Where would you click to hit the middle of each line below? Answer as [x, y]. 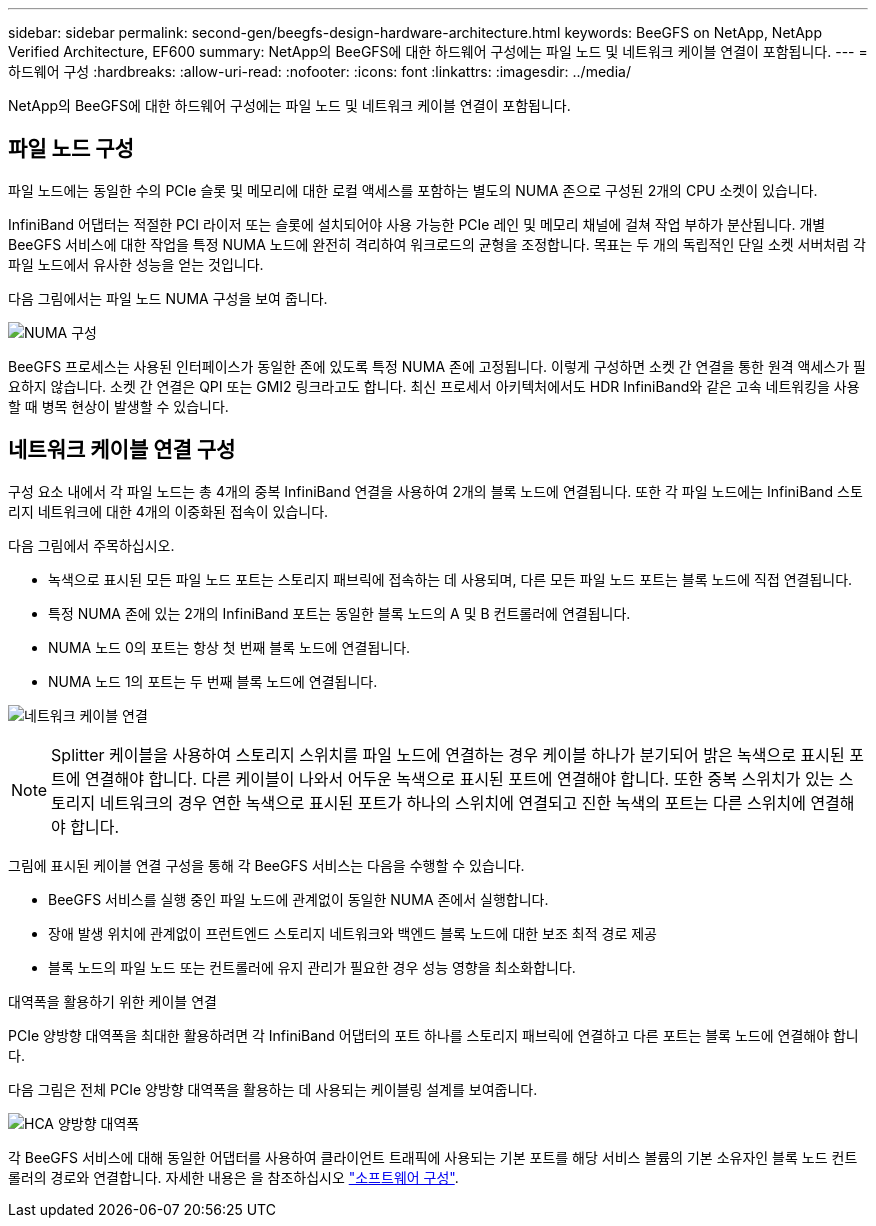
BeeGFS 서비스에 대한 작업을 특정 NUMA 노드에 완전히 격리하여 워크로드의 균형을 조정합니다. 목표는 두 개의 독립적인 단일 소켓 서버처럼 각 [437, 244]
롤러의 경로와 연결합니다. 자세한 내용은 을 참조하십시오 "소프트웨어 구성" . [233, 1177]
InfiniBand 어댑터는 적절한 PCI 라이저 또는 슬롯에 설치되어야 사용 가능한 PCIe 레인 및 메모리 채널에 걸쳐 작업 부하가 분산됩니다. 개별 [417, 224]
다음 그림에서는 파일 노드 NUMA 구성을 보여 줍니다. [168, 298]
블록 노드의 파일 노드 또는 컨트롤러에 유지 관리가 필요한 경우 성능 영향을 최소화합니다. [312, 967]
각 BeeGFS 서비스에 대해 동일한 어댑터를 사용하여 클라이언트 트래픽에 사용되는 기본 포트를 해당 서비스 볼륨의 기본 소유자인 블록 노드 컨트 [433, 1157]
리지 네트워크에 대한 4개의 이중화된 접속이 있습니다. [168, 511]
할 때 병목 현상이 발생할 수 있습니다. [118, 406]
